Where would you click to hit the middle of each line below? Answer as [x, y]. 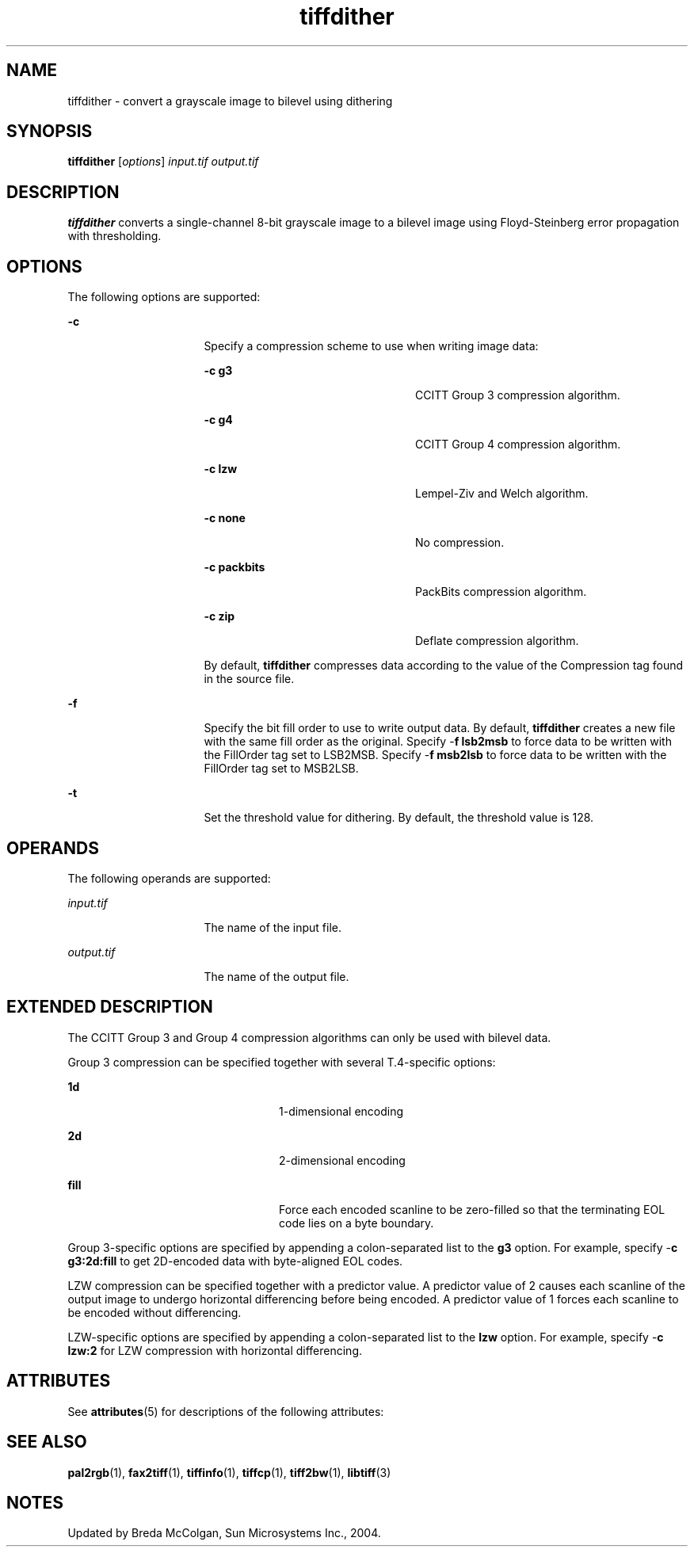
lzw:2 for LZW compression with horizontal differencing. [215, 1350]
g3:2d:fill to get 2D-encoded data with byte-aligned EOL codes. [235, 1261]
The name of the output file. [276, 976]
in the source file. [249, 679]
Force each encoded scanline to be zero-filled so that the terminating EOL [472, 1209]
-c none [225, 518]
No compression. [460, 543]
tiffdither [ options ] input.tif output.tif [163, 162]
